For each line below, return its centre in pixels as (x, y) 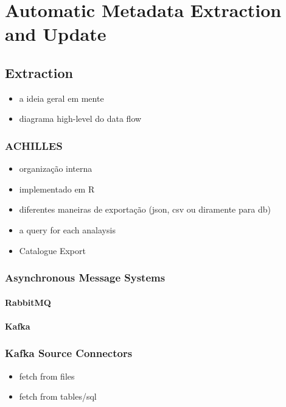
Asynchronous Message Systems (85, 278)
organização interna (56, 168)
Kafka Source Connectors (69, 353)
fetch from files (47, 376)
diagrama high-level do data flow (80, 119)
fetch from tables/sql (58, 396)
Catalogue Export (52, 250)
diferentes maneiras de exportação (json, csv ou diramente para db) (145, 209)
